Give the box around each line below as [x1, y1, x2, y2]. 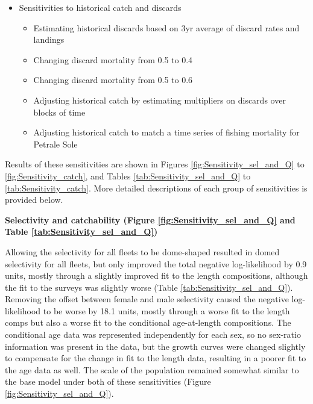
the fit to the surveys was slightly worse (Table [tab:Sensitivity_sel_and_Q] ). [5, 281, 293, 293]
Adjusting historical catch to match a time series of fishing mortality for [33, 126, 300, 138]
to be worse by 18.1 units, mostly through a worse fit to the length [43, 304, 290, 317]
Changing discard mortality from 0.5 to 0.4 [33, 53, 193, 66]
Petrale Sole [33, 137, 78, 150]
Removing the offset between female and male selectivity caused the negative [5, 293, 289, 305]
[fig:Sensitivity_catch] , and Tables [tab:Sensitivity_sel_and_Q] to [5, 169, 251, 182]
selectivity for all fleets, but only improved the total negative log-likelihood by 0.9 [5, 257, 307, 270]
